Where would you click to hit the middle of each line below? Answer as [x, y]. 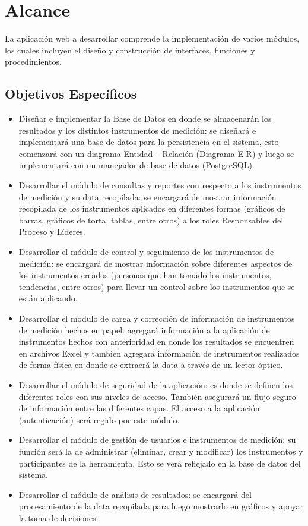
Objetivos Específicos [71, 94]
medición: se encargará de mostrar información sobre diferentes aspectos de [155, 263]
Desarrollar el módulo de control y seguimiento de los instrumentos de [146, 252]
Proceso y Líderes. [52, 231]
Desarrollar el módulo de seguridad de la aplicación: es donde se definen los [155, 384]
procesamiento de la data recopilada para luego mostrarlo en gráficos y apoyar [161, 506]
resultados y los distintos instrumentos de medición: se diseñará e [137, 130]
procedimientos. [33, 62]
